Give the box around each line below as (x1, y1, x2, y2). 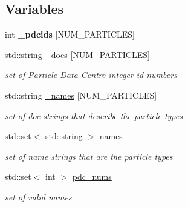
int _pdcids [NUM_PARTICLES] (5, 28, 135, 41)
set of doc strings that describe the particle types (5, 109, 183, 122)
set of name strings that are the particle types (5, 149, 173, 162)
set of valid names (5, 190, 72, 203)
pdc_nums (72, 170, 112, 183)
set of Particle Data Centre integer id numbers (5, 68, 177, 81)
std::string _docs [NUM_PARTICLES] (5, 48, 150, 61)
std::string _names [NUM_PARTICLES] (5, 88, 157, 101)
